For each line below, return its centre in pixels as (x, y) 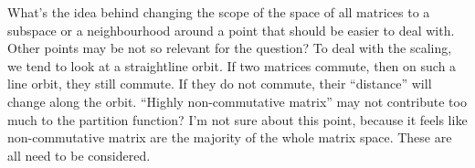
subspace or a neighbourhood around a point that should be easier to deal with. (231, 30)
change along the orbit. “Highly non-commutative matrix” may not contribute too (237, 101)
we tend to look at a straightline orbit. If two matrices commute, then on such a (232, 65)
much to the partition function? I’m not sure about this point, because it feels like (237, 119)
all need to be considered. (79, 155)
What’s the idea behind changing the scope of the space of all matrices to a (219, 12)
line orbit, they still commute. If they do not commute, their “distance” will (220, 84)
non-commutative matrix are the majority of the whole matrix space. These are (230, 137)
